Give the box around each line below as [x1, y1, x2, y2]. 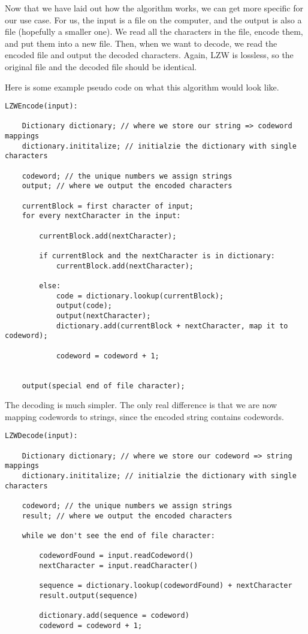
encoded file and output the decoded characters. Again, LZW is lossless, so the [5, 49, 294, 61]
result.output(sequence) [39, 591, 138, 600]
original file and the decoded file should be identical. [5, 60, 197, 73]
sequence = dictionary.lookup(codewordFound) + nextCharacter [39, 581, 292, 590]
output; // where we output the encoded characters [22, 182, 232, 191]
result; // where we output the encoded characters [22, 511, 232, 520]
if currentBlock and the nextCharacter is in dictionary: [39, 252, 276, 260]
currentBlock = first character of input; [22, 201, 194, 210]
